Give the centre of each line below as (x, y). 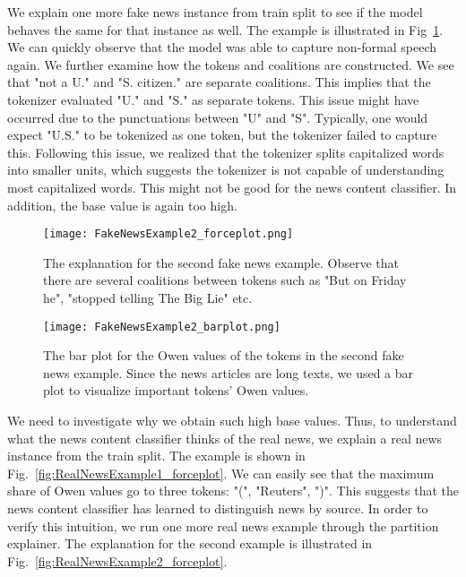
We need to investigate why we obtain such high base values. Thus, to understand (232, 420)
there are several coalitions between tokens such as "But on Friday (225, 280)
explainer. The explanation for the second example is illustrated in (190, 543)
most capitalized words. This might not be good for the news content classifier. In (232, 187)
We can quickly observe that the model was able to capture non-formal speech (222, 47)
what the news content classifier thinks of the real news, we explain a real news (225, 438)
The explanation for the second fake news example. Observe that (221, 262)
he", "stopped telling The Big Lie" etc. (148, 297)
